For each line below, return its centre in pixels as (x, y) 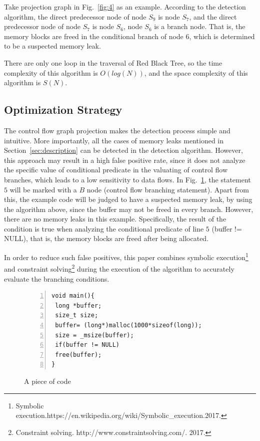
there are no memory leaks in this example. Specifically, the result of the (115, 219)
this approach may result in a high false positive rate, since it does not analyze (125, 160)
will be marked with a (43, 189)
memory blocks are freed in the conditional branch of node (94, 36)
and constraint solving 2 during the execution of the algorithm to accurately (119, 268)
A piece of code (47, 381)
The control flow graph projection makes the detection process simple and (117, 130)
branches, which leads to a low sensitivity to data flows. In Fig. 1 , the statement (127, 179)
